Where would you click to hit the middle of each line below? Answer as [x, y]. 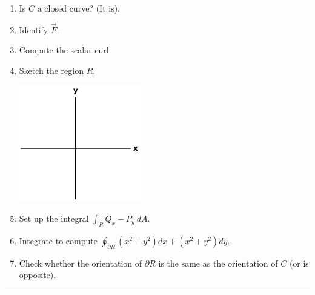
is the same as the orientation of [218, 263]
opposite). [38, 275]
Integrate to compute [58, 240]
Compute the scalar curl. [65, 50]
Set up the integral [54, 218]
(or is [299, 263]
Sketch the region [51, 70]
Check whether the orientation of [81, 263]
